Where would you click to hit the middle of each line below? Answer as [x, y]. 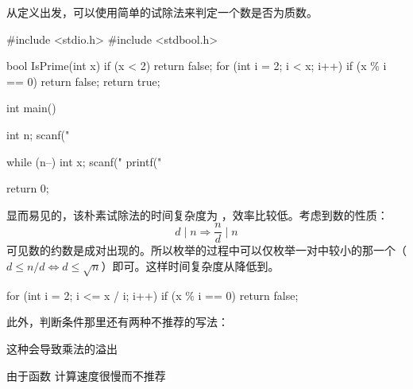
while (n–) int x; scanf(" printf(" [84, 161]
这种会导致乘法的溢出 [62, 348]
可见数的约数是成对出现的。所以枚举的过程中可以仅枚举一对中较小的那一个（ [206, 250]
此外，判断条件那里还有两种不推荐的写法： [118, 322]
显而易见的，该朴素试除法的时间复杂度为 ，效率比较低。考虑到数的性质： [197, 214]
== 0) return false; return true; [83, 81]
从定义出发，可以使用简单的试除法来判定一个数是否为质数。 [162, 12]
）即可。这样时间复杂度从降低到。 [190, 266]
